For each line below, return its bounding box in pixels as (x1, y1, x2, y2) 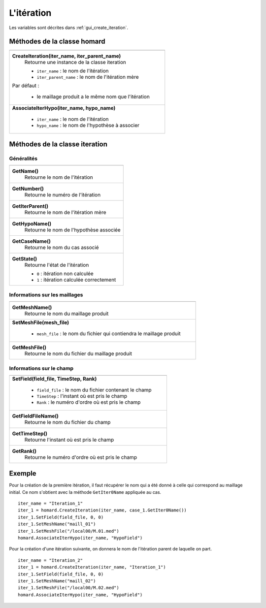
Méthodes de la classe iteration (9, 140, 108, 148)
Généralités (9, 155, 38, 162)
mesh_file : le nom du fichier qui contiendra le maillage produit (36, 330, 181, 337)
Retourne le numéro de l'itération (24, 192, 101, 198)
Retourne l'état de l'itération (24, 261, 89, 268)
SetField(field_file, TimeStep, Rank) (12, 375, 97, 382)
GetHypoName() (12, 221, 52, 227)
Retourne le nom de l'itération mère (24, 209, 106, 216)
